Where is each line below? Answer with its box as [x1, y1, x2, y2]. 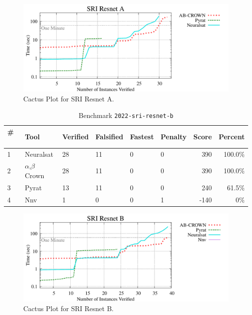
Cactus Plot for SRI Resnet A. [23, 93, 114, 103]
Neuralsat [25, 149, 54, 159]
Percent [219, 132, 245, 141]
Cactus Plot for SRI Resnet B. [23, 303, 114, 313]
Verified [62, 132, 89, 141]
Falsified [95, 132, 124, 141]
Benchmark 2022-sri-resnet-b [79, 110, 173, 120]
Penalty [160, 132, 187, 141]
